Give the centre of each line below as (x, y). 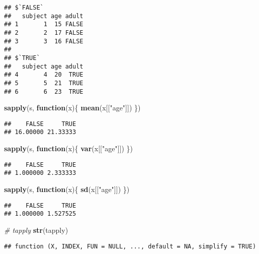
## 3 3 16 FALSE (44, 41)
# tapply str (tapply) (36, 230)
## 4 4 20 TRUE (44, 75)
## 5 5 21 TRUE (44, 83)
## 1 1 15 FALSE (44, 24)
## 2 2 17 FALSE (44, 33)
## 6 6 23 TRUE (44, 91)
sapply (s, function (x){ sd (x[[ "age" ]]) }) (67, 189)
